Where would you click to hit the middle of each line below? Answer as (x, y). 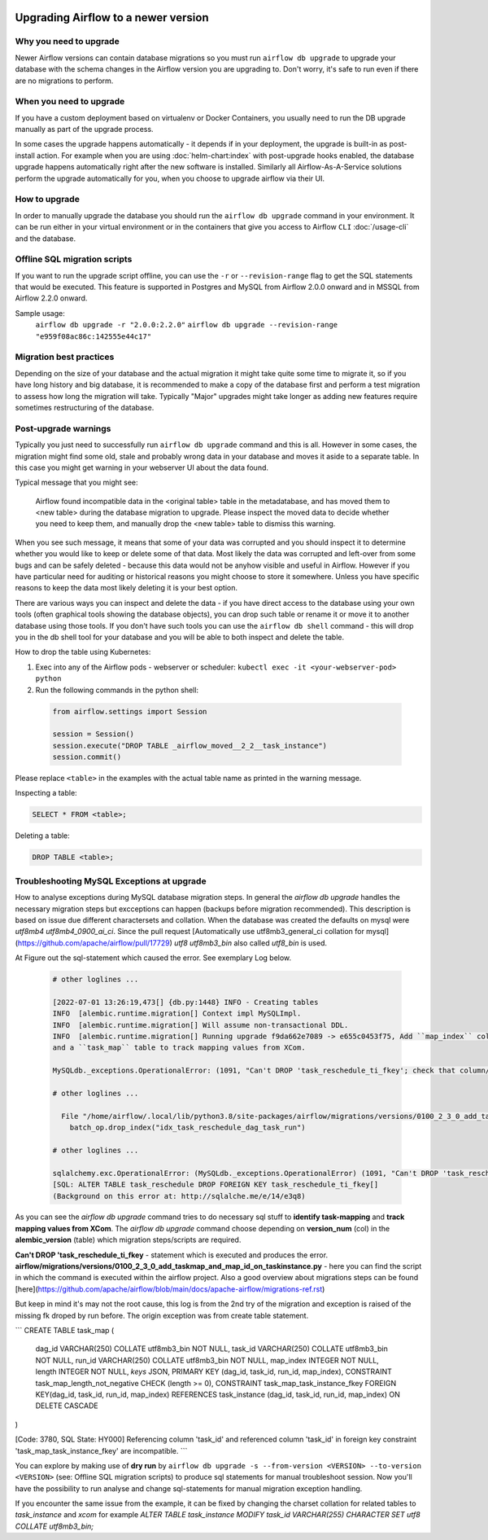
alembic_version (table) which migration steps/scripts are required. (128, 1240)
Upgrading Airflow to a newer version (112, 18)
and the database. (46, 238)
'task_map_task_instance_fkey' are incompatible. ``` (101, 1450)
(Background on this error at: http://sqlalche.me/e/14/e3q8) (179, 1196)
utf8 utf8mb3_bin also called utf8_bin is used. (251, 943)
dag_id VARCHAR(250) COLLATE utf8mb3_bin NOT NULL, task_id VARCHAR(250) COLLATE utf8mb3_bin (211, 1349)
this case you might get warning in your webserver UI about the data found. (142, 467)
